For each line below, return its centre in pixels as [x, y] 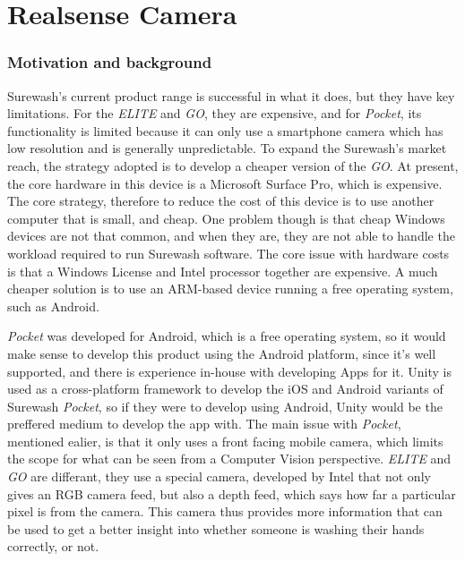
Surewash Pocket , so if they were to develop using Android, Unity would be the [225, 406]
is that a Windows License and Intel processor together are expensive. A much [223, 271]
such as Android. [53, 306]
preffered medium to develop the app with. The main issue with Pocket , [204, 424]
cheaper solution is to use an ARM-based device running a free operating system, [230, 289]
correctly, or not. [53, 546]
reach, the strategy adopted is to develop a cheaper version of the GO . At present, [233, 165]
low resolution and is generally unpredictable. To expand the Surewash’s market [227, 148]
